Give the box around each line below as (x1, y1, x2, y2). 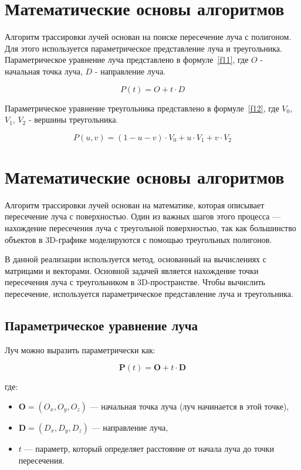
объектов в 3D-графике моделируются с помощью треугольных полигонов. (5, 233, 272, 245)
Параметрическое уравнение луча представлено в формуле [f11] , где (5, 53, 249, 66)
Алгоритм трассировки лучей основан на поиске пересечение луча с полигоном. (5, 31, 292, 43)
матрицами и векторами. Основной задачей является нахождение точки (5, 264, 259, 276)
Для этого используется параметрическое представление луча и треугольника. (5, 42, 282, 54)
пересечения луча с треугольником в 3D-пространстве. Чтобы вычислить (5, 276, 265, 288)
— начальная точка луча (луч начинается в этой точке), (90, 400, 289, 412)
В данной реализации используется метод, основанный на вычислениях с (5, 253, 266, 265)
